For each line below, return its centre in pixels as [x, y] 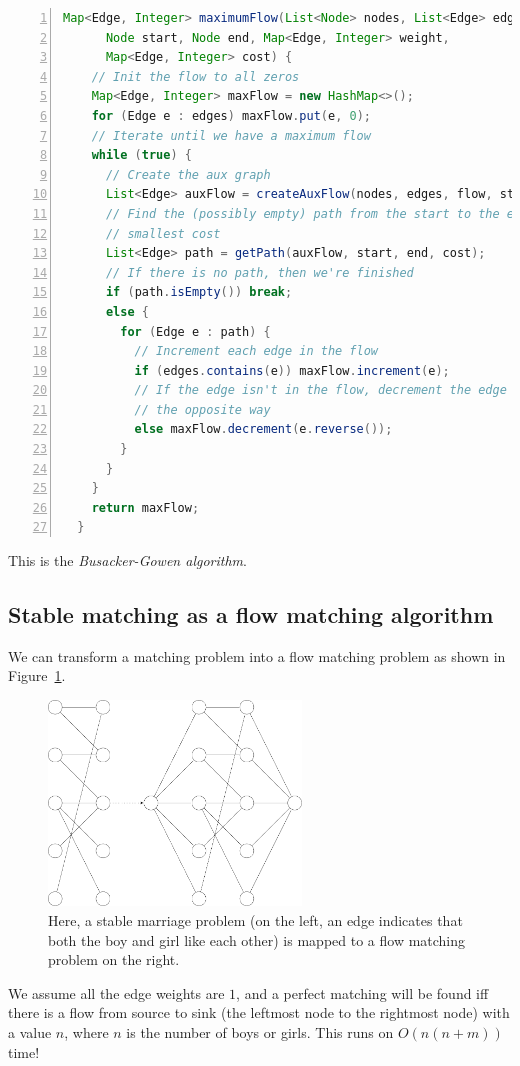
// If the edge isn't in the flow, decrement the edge [320, 390]
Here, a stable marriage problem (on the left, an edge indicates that [255, 920]
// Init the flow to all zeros [195, 76]
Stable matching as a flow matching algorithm [251, 614]
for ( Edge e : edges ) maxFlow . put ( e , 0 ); [231, 115]
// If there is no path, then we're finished [259, 272]
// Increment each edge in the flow [256, 351]
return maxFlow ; [145, 507]
